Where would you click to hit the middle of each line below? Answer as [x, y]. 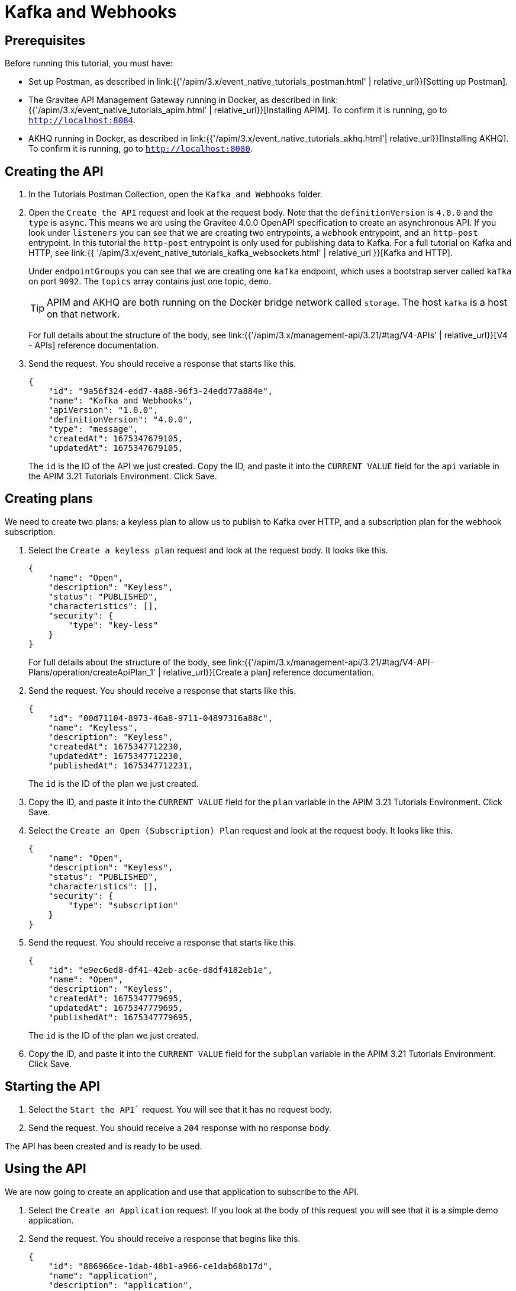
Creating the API [54, 171]
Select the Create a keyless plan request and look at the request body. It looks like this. [208, 550]
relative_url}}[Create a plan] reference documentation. [269, 672]
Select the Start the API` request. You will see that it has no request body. [180, 1109]
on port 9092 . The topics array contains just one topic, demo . [150, 281]
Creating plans [49, 499]
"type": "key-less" [113, 625]
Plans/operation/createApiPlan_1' [92, 672]
